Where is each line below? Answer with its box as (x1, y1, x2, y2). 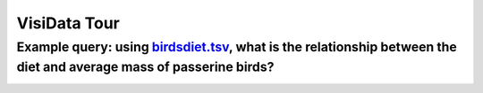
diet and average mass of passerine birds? (16, 58, 275, 75)
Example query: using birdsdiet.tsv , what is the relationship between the (16, 39, 458, 55)
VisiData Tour (16, 13, 121, 33)
